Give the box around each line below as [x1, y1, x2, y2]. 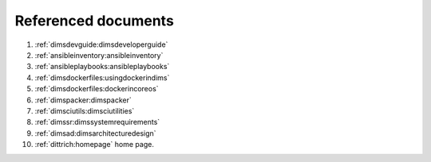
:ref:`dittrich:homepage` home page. [34, 140, 155, 149]
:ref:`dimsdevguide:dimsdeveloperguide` [34, 40, 168, 49]
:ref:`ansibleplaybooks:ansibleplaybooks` [34, 62, 170, 71]
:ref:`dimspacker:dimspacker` [34, 95, 132, 105]
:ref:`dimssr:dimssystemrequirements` [34, 118, 160, 127]
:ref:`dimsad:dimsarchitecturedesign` [34, 128, 156, 138]
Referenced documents [14, 12, 175, 29]
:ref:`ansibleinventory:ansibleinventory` [34, 50, 164, 60]
